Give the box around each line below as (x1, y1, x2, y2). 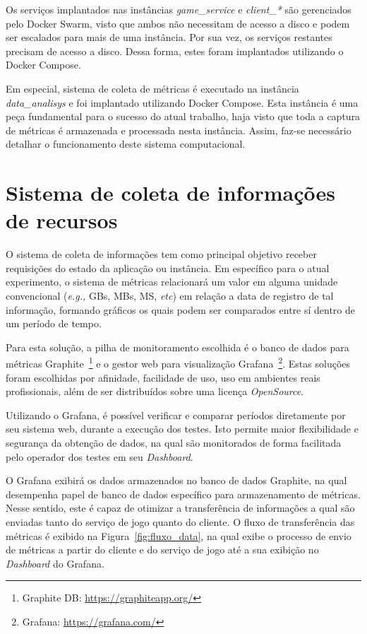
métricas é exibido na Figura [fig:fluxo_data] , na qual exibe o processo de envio (6, 528, 351, 543)
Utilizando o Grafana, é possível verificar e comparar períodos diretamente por (6, 407, 346, 422)
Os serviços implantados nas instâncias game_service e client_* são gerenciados (6, 2, 351, 16)
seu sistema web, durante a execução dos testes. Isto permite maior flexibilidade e (6, 421, 359, 436)
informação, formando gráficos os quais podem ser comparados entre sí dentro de (6, 302, 355, 317)
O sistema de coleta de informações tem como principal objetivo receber (6, 247, 317, 262)
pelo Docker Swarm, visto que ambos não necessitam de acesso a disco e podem (6, 16, 350, 30)
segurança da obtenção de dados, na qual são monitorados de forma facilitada (6, 435, 342, 450)
